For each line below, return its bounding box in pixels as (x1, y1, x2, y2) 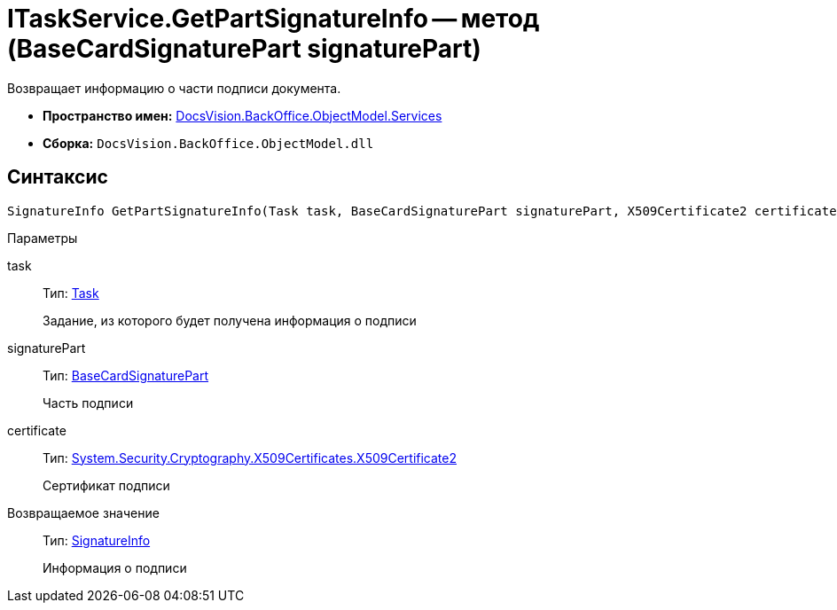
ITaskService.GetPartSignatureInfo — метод (7, 4, 540, 34)
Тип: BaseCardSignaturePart (43, 367, 209, 383)
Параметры (7, 230, 78, 246)
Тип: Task (43, 285, 99, 301)
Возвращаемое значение (7, 504, 160, 520)
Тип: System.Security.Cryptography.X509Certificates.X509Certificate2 (43, 450, 458, 465)
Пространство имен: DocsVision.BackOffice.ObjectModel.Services (43, 107, 442, 123)
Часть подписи (43, 395, 134, 411)
